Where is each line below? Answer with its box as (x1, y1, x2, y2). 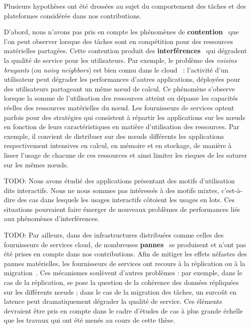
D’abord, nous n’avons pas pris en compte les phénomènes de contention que (4, 27, 239, 37)
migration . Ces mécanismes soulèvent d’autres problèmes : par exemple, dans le (4, 268, 242, 278)
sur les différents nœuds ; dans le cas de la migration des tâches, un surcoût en (4, 286, 237, 297)
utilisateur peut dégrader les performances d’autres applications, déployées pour (4, 74, 240, 84)
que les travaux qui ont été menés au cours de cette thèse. (4, 315, 176, 325)
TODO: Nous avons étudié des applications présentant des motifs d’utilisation (4, 176, 235, 186)
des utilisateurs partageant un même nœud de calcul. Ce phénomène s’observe (4, 83, 235, 93)
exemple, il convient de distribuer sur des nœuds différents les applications (4, 131, 224, 141)
